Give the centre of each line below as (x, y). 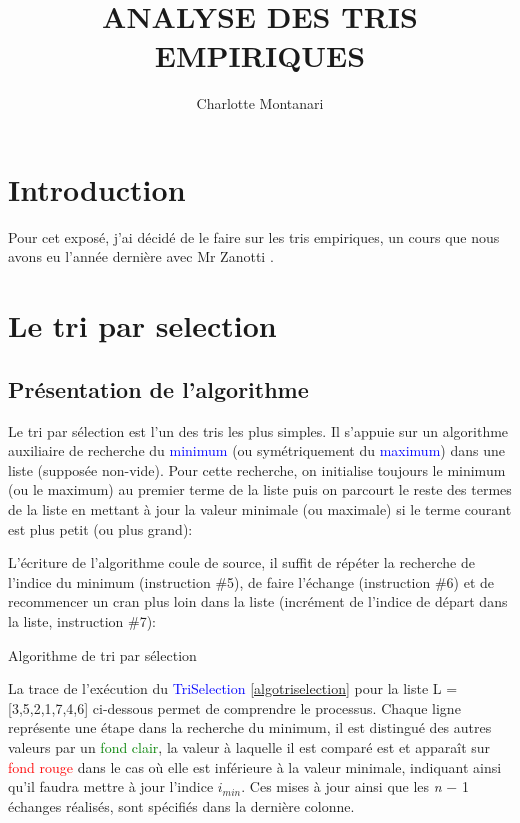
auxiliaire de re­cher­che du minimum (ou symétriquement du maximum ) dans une (256, 450)
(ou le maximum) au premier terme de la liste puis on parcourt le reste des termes (260, 489)
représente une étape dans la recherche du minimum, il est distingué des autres (250, 727)
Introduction (97, 188)
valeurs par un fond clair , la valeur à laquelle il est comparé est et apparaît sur (249, 746)
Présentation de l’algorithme (158, 388)
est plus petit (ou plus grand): (100, 528)
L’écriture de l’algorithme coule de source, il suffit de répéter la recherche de (241, 562)
